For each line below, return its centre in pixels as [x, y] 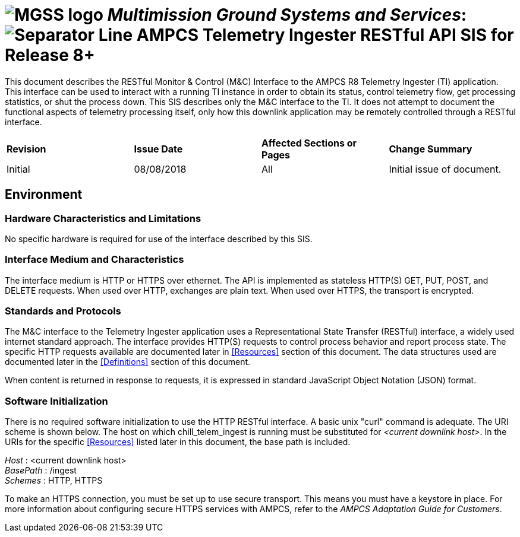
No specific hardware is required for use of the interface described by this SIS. [159, 239]
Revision [26, 149]
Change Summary [431, 149]
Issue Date [158, 149]
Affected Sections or [309, 143]
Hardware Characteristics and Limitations [103, 218]
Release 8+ [50, 55]
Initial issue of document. [445, 169]
